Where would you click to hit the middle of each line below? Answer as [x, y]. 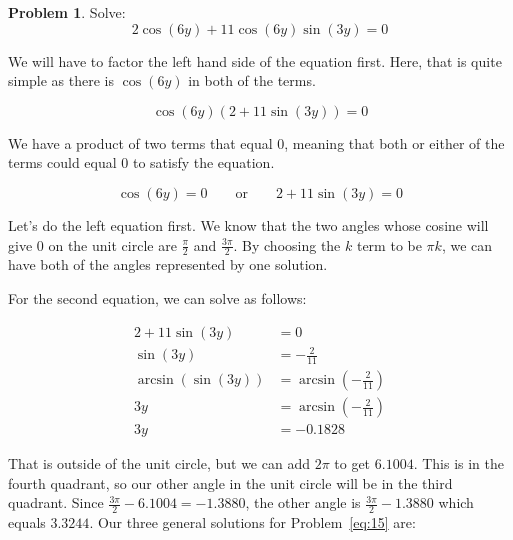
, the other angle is [303, 502]
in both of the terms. [252, 80]
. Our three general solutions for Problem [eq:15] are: [252, 522]
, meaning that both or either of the [394, 142]
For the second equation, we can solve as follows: [157, 297]
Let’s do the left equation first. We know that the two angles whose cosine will [248, 224]
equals [27, 522]
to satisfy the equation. [203, 162]
